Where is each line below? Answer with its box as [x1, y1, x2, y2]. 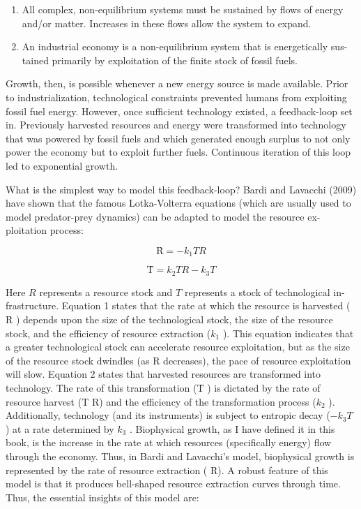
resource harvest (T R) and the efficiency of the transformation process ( [6, 394, 316, 408]
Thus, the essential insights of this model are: [6, 489, 199, 504]
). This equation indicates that [222, 325, 354, 340]
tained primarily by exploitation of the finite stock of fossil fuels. [22, 52, 298, 67]
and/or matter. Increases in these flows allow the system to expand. [22, 15, 312, 30]
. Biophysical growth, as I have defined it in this [129, 421, 335, 436]
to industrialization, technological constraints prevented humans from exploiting [6, 89, 347, 104]
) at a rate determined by [6, 421, 114, 436]
